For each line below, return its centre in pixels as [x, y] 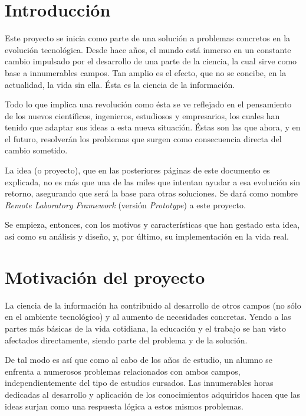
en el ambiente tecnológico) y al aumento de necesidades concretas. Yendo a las [148, 317]
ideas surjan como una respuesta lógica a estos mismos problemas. [124, 406]
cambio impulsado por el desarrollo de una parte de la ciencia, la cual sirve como [151, 61]
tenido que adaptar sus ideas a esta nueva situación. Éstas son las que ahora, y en [153, 127]
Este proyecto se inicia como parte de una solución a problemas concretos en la [148, 38]
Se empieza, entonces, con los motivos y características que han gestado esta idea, [152, 225]
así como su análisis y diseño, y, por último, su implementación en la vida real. [147, 236]
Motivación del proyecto [105, 276]
